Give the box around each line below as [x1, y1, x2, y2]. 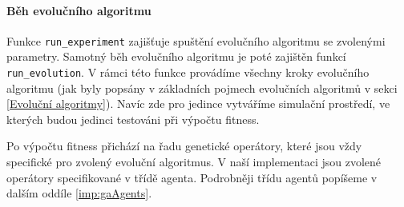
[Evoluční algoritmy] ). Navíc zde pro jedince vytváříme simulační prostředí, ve [6, 95, 390, 112]
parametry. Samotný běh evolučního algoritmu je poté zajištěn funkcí [6, 48, 346, 65]
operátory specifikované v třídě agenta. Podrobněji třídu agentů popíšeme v [6, 169, 378, 185]
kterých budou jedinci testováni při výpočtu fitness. [6, 110, 260, 127]
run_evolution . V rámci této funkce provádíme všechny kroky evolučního [6, 64, 370, 81]
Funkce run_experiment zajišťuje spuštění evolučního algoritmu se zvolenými [6, 32, 386, 49]
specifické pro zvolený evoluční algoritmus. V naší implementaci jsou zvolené [6, 153, 382, 170]
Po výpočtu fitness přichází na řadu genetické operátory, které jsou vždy [6, 137, 362, 154]
